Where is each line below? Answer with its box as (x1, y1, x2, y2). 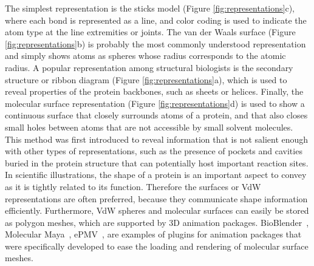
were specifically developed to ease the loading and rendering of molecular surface (5, 239, 309, 252)
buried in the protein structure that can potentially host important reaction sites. (5, 156, 309, 169)
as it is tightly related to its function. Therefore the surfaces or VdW (5, 180, 261, 193)
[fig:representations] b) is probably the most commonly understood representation (5, 37, 306, 50)
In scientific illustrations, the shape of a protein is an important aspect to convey (5, 168, 307, 181)
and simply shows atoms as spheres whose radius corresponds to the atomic (5, 49, 286, 62)
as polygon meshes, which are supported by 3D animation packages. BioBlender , (5, 216, 309, 228)
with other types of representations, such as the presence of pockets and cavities (5, 145, 302, 157)
